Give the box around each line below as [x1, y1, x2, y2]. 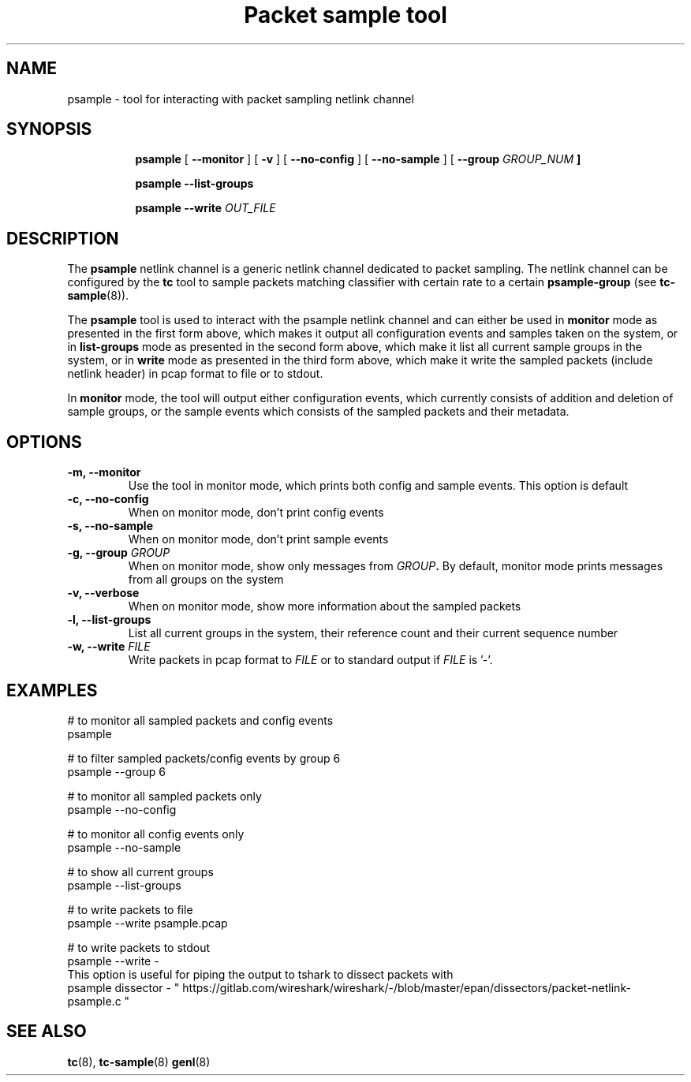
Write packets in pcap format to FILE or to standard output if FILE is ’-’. [128, 653, 493, 667]
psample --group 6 [67, 764, 166, 778]
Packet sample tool [244, 2, 447, 28]
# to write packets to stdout [67, 940, 211, 954]
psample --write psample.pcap [67, 916, 228, 930]
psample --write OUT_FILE [135, 201, 276, 215]
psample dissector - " [67, 980, 180, 994]
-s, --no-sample [67, 519, 153, 533]
